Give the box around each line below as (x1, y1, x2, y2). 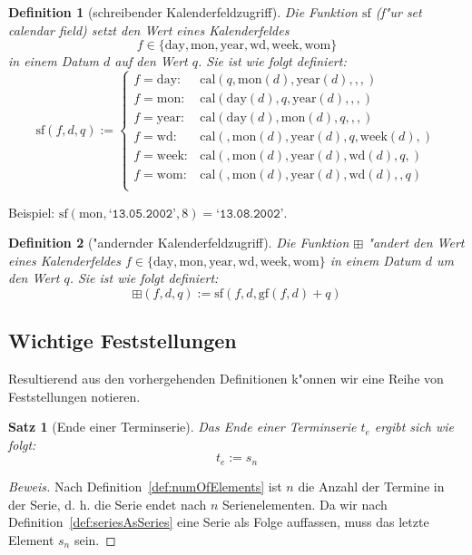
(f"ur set (375, 3, 422, 21)
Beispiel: (8, 202, 55, 221)
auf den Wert (114, 52, 188, 71)
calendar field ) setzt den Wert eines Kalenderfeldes (8, 20, 290, 39)
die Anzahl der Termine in (298, 476, 445, 495)
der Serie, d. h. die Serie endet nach (8, 494, 207, 513)
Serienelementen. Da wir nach (222, 494, 388, 513)
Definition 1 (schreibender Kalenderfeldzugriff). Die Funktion (8, 3, 358, 21)
